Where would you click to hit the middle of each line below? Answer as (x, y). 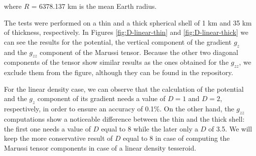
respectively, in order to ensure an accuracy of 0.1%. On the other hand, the (119, 109)
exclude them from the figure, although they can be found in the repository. (119, 72)
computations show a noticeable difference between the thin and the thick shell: (124, 118)
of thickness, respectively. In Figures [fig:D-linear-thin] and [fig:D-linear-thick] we (126, 32)
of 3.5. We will (230, 128)
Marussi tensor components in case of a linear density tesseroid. (100, 147)
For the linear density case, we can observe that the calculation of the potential (124, 89)
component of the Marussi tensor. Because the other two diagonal (139, 52)
